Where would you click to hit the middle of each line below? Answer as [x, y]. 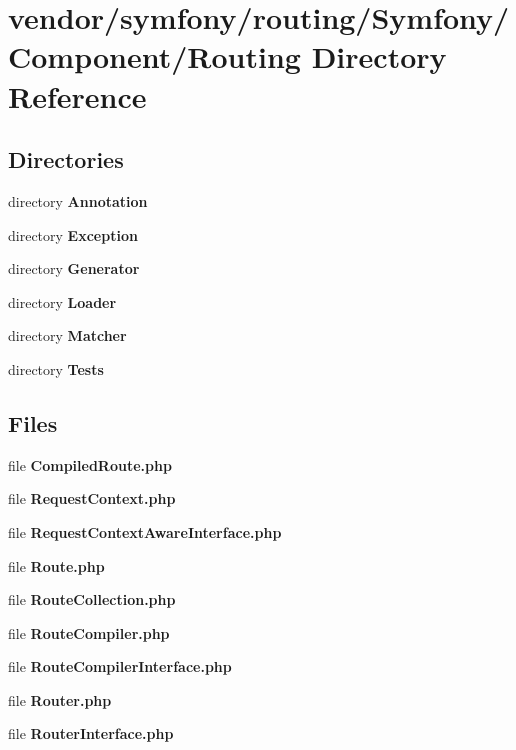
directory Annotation [78, 200]
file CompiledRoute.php [90, 464]
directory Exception [73, 234]
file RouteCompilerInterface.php [120, 666]
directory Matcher [67, 335]
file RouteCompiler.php [89, 632]
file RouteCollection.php [92, 599]
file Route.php [56, 565]
